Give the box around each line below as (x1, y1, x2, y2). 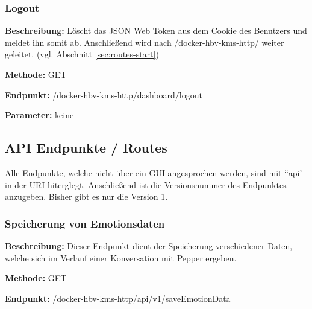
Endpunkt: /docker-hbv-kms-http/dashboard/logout (5, 88, 202, 101)
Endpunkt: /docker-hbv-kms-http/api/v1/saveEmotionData (5, 291, 231, 304)
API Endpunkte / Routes (5, 138, 167, 157)
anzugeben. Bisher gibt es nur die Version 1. (5, 190, 168, 203)
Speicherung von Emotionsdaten (5, 215, 165, 231)
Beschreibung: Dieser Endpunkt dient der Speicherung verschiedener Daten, (5, 239, 293, 252)
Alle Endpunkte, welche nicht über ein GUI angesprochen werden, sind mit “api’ (5, 166, 302, 179)
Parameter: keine (5, 109, 74, 121)
